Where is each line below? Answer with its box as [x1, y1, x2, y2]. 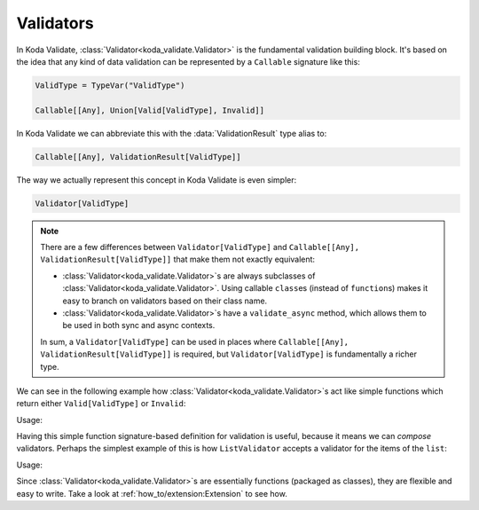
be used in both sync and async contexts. [62, 320, 216, 331]
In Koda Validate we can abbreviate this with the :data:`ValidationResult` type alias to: [16, 128, 327, 138]
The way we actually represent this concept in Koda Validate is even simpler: [16, 174, 297, 185]
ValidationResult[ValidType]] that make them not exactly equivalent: [40, 254, 315, 265]
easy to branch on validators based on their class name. [62, 295, 268, 306]
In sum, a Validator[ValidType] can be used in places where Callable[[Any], [40, 336, 349, 347]
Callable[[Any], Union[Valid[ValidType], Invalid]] [35, 105, 265, 115]
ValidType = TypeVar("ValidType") [35, 80, 185, 90]
